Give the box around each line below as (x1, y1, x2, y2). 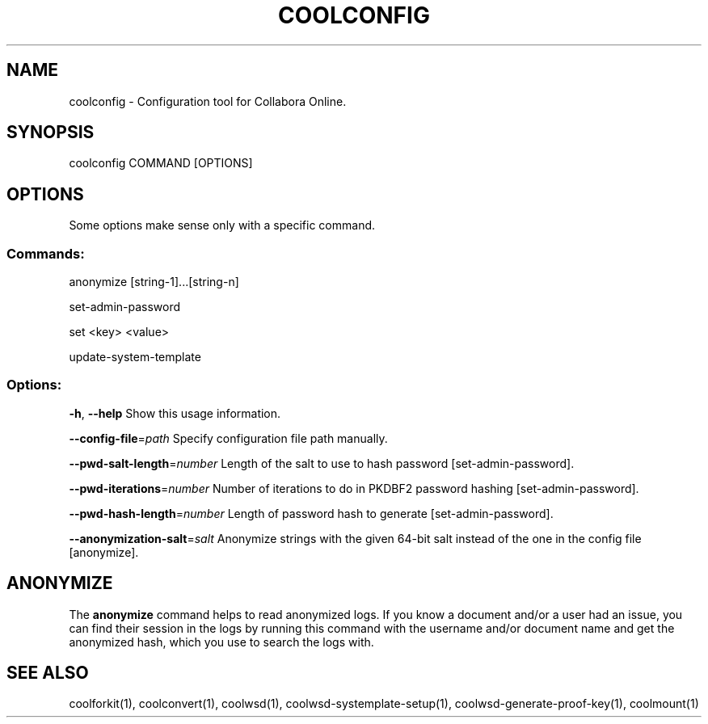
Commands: (6, 245, 85, 262)
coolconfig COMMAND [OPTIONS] (69, 156, 253, 170)
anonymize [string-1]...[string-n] (69, 275, 239, 289)
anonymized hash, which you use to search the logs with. (69, 634, 374, 649)
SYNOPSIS (6, 122, 95, 143)
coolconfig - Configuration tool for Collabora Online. (69, 94, 347, 108)
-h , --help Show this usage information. (69, 406, 281, 420)
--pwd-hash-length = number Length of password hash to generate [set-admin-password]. (69, 506, 554, 520)
